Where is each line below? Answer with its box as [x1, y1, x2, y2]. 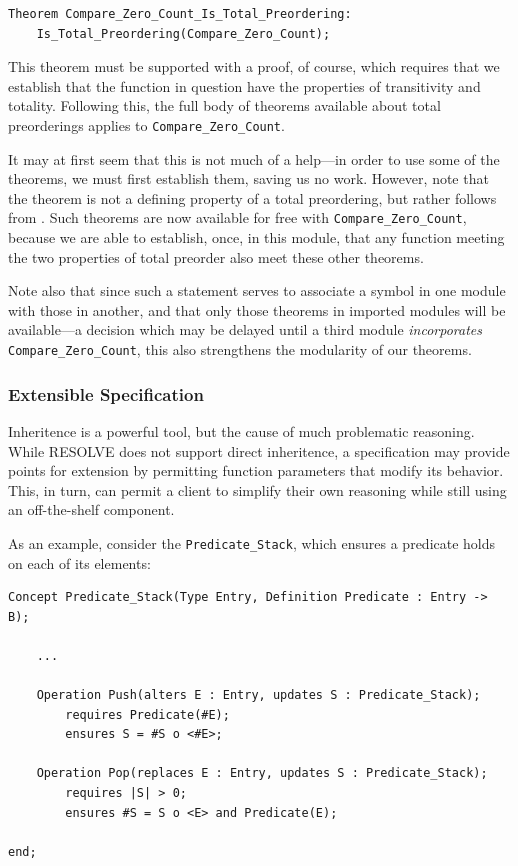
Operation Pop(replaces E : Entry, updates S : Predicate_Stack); [36, 766, 488, 781]
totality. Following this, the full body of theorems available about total [8, 95, 441, 116]
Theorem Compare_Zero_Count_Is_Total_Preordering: [8, 7, 352, 21]
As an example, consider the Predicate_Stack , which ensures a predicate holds [8, 532, 496, 553]
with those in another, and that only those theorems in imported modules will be [8, 299, 506, 320]
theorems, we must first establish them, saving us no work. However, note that [8, 168, 489, 189]
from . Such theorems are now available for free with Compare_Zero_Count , [8, 207, 467, 228]
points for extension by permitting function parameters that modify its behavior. [8, 460, 504, 481]
